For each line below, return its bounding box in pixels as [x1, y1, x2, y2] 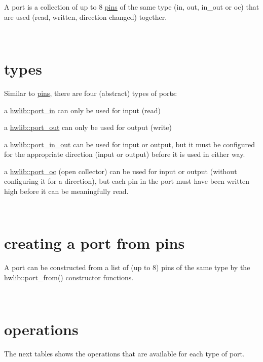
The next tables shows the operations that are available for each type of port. [4, 348, 245, 359]
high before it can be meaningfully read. [4, 186, 129, 196]
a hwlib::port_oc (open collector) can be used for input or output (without [4, 166, 237, 176]
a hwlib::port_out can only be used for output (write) [4, 122, 172, 133]
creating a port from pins [4, 233, 185, 253]
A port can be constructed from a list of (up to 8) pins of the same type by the [4, 262, 250, 273]
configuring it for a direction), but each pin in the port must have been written [4, 176, 250, 186]
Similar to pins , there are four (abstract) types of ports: [4, 87, 177, 98]
